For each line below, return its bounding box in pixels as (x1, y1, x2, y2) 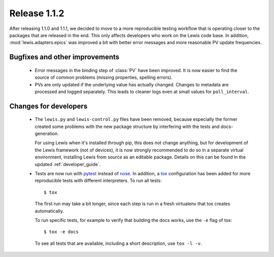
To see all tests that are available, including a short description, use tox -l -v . (35, 240, 202, 246)
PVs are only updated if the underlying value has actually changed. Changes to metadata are (35, 81, 229, 87)
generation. (35, 131, 59, 137)
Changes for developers (9, 102, 88, 110)
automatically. (35, 208, 64, 214)
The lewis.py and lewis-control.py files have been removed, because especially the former (35, 116, 238, 122)
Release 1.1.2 (9, 8, 64, 19)
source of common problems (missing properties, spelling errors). (35, 74, 173, 81)
